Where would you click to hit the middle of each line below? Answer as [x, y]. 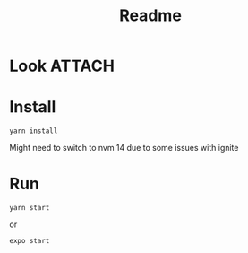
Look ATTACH [62, 66]
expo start [30, 241]
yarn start [30, 208]
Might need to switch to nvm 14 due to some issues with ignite [124, 148]
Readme [150, 16]
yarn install [34, 131]
